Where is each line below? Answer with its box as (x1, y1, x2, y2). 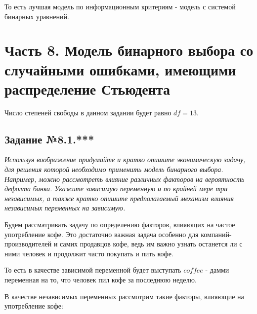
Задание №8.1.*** (4, 131, 94, 146)
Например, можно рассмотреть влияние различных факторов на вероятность (4, 174, 245, 184)
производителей (4, 239, 52, 249)
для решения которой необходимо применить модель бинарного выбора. (4, 164, 223, 174)
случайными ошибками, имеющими (4, 59, 236, 79)
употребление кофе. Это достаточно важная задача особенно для (4, 229, 199, 239)
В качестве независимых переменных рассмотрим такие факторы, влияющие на (4, 291, 244, 301)
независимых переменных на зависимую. (4, 203, 126, 213)
